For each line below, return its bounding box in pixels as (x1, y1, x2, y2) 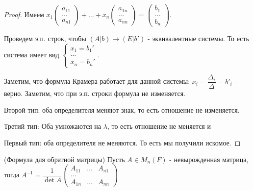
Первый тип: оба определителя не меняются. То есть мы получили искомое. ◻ (4, 138, 241, 147)
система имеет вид (4, 49, 59, 59)
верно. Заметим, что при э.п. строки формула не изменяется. (4, 88, 186, 98)
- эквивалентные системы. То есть (147, 33, 249, 44)
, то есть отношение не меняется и (107, 121, 211, 131)
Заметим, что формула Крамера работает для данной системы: (4, 76, 190, 86)
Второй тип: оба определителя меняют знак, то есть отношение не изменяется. (4, 104, 240, 115)
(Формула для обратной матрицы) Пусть (4, 154, 125, 164)
